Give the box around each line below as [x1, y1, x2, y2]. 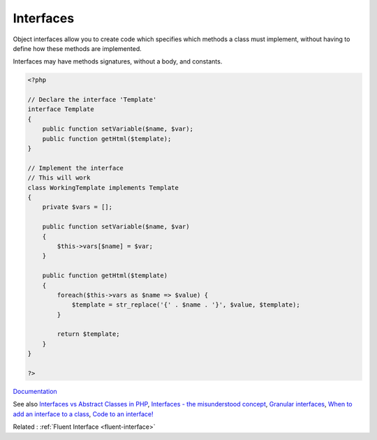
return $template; [57, 330, 120, 338]
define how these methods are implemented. [13, 44, 142, 52]
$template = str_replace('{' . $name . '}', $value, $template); [71, 301, 300, 309]
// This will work [27, 174, 91, 182]
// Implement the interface [27, 164, 124, 172]
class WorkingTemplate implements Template [27, 184, 179, 191]
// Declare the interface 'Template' [27, 96, 157, 104]
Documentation [13, 388, 57, 396]
